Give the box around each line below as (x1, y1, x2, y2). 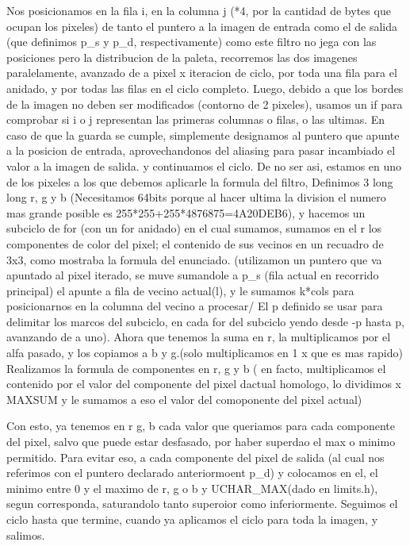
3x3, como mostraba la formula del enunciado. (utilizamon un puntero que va (6, 251, 382, 267)
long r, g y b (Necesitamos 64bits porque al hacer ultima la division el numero (6, 189, 386, 206)
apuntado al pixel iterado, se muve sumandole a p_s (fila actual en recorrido (6, 267, 379, 283)
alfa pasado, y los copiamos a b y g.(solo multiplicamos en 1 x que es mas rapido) (6, 344, 403, 361)
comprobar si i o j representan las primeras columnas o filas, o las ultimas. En (6, 111, 385, 128)
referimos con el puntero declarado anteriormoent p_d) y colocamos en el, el (6, 464, 378, 481)
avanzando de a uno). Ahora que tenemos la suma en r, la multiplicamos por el (6, 329, 391, 345)
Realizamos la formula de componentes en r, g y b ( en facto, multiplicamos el (6, 360, 386, 376)
